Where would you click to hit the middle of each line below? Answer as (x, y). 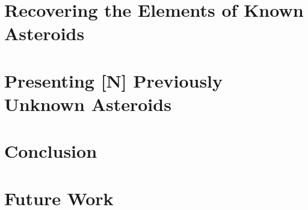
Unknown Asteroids (88, 103)
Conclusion (51, 151)
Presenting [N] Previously (114, 80)
